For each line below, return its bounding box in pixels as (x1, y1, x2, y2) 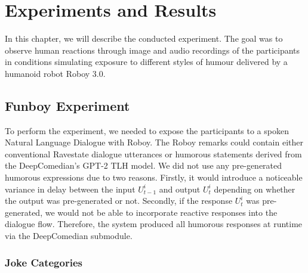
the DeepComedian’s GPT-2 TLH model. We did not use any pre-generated (5, 159, 282, 172)
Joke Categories (5, 255, 82, 269)
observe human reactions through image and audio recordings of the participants (5, 44, 300, 56)
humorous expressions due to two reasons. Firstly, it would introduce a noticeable (5, 171, 303, 184)
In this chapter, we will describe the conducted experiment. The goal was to (5, 32, 283, 45)
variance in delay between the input (5, 182, 135, 195)
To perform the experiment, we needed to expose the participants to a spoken (5, 124, 289, 136)
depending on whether (214, 182, 295, 195)
